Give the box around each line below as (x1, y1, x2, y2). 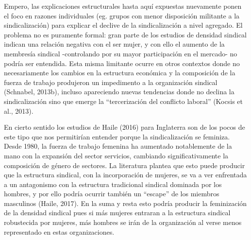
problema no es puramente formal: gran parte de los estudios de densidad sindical (4, 29, 247, 39)
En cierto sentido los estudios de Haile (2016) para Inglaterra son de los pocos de (4, 122, 245, 132)
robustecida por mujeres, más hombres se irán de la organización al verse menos (4, 217, 242, 227)
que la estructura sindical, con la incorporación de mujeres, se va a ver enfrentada (4, 170, 247, 180)
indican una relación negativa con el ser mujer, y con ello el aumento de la (4, 39, 225, 49)
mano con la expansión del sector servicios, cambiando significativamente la (4, 150, 229, 160)
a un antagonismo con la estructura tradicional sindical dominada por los (4, 179, 222, 189)
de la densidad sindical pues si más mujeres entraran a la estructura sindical (4, 207, 231, 218)
